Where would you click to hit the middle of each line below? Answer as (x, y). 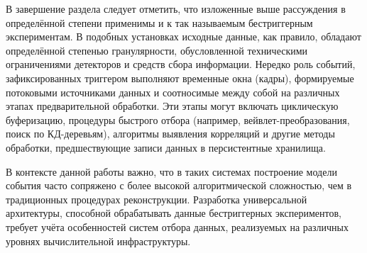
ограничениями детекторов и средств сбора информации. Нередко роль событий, (181, 64)
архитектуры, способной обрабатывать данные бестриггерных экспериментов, (174, 213)
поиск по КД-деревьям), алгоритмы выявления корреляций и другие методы (170, 134)
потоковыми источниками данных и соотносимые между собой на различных (173, 92)
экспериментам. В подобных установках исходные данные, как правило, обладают (183, 36)
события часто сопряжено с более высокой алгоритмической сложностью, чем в (179, 185)
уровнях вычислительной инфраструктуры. (98, 241)
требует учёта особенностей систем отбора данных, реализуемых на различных (177, 226)
